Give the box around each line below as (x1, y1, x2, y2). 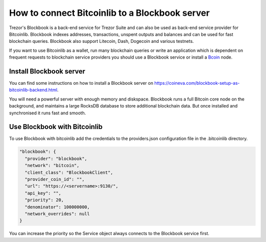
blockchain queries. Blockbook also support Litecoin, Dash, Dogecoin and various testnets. (9, 38, 194, 44)
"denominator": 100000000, (25, 204, 90, 209)
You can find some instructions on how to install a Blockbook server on (9, 80, 154, 86)
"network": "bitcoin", (25, 163, 80, 169)
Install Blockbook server (9, 67, 86, 75)
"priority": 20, (25, 197, 64, 203)
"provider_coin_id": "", (25, 176, 85, 182)
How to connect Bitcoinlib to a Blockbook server (9, 7, 210, 18)
